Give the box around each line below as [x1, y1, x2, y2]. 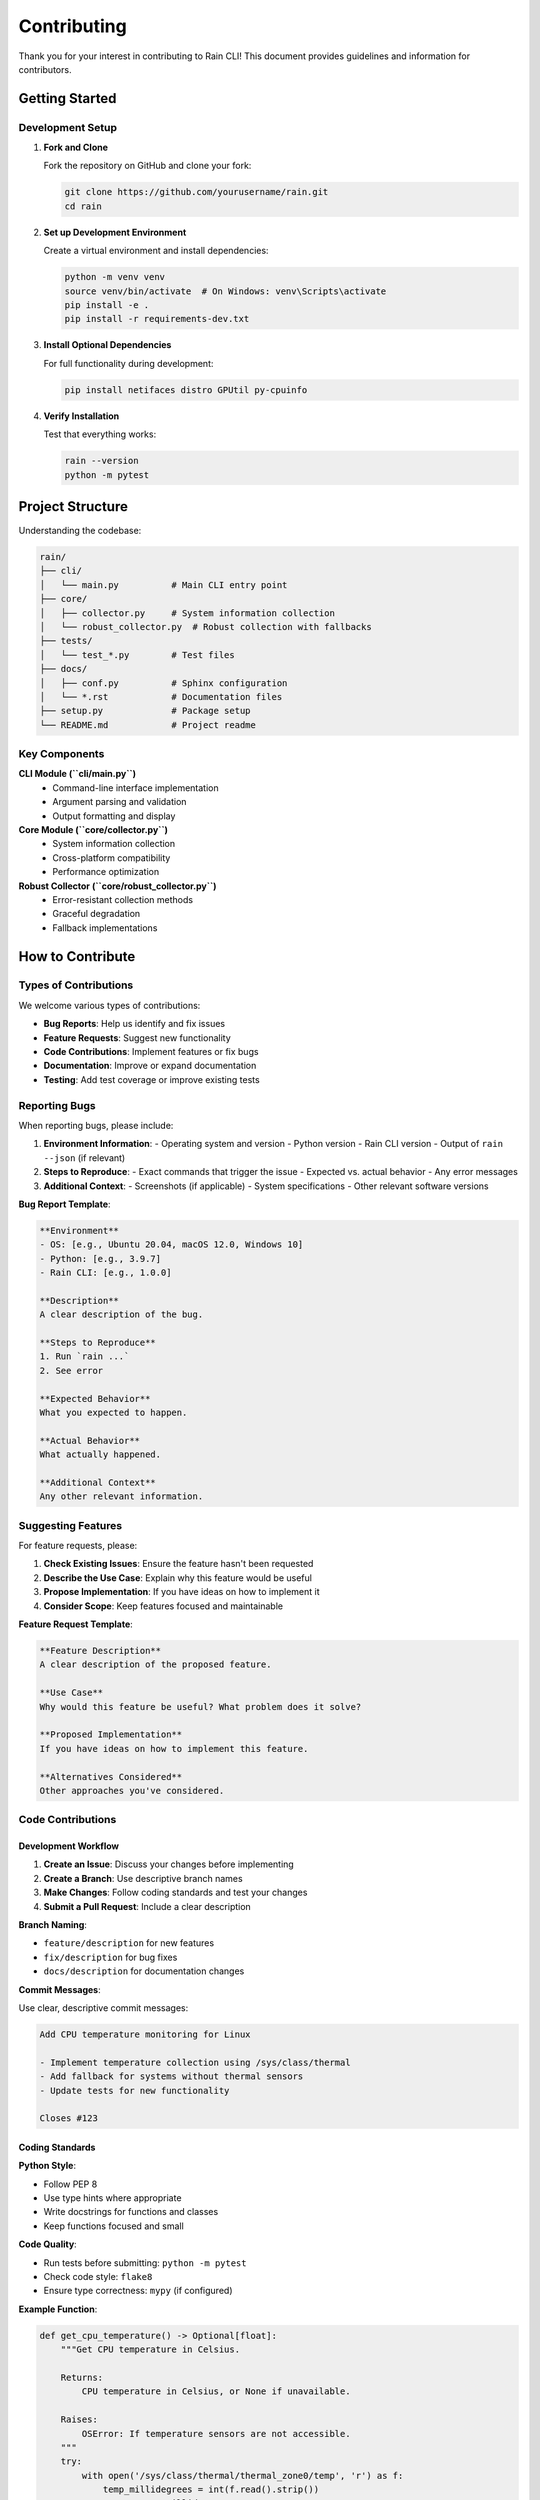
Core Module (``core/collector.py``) [18, 823, 169, 835]
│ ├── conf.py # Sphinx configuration [39, 677, 288, 689]
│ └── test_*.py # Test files [39, 649, 235, 660]
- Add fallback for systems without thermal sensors [39, 2071, 304, 2082]
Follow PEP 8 [43, 2178, 98, 2190]
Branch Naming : [18, 1919, 87, 1930]
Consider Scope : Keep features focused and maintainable [43, 1600, 284, 1612]
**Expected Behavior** [39, 1393, 151, 1404]
